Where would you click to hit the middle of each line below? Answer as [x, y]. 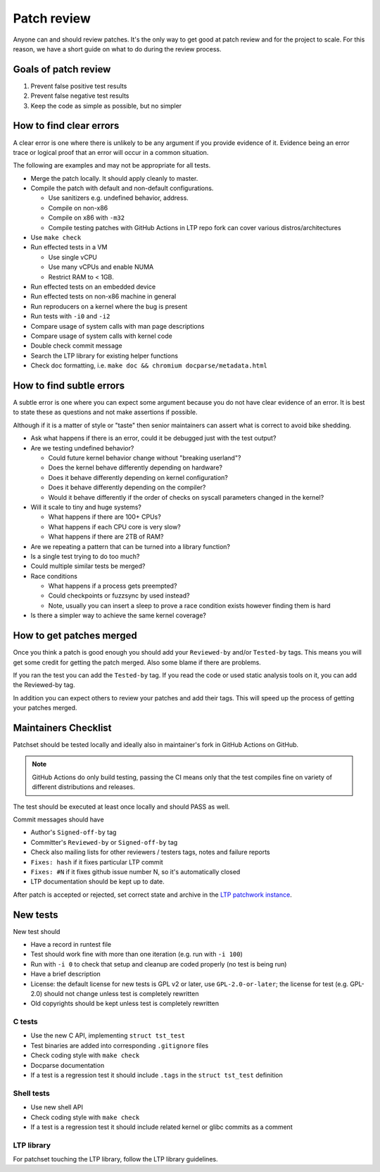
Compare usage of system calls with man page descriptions [118, 326]
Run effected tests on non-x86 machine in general [103, 296]
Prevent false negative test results [80, 96]
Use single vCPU [73, 257]
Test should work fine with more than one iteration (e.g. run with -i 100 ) [137, 954]
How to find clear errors [66, 126]
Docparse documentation [68, 1065]
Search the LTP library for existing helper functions [104, 355]
